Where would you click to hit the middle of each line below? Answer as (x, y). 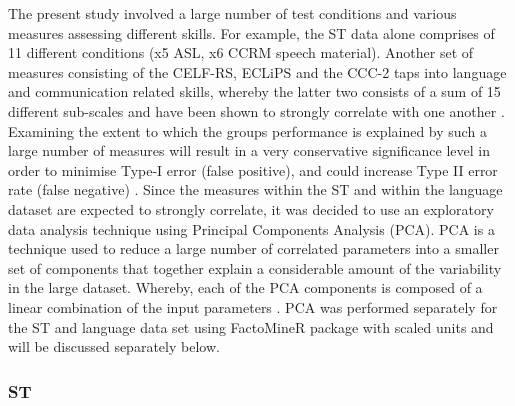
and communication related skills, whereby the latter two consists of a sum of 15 (254, 91)
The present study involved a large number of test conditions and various (232, 13)
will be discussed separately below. (114, 346)
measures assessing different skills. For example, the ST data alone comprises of (251, 32)
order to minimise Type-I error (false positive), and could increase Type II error (253, 169)
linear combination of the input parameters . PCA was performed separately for (253, 306)
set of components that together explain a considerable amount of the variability (255, 267)
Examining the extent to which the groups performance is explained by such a (247, 130)
